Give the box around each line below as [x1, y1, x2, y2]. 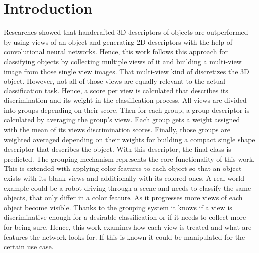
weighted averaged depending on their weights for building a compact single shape [4, 134, 255, 144]
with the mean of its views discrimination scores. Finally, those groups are [4, 124, 230, 135]
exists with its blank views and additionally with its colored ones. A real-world [4, 173, 245, 183]
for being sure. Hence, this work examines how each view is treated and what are [4, 222, 252, 232]
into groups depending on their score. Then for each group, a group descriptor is [4, 104, 250, 115]
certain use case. [4, 241, 54, 252]
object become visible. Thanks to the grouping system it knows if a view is [4, 202, 232, 212]
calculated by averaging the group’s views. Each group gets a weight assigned [4, 114, 240, 125]
